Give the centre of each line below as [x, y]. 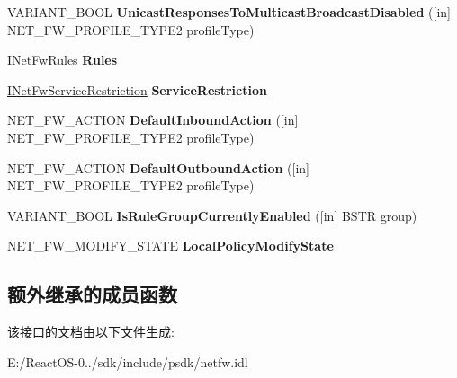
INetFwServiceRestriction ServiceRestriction [137, 89]
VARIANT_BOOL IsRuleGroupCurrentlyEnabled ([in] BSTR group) [212, 215]
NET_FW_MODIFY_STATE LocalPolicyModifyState [170, 246]
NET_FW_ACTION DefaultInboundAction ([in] [153, 120]
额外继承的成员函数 [92, 294]
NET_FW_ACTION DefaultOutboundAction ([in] [158, 167]
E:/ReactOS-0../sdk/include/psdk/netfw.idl [128, 361]
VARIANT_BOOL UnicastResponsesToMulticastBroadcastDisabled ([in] [229, 12]
